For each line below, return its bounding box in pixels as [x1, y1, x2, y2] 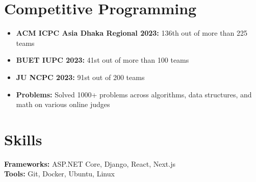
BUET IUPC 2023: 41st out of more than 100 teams [16, 55, 189, 65]
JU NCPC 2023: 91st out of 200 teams [16, 71, 145, 82]
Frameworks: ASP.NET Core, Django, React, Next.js [4, 158, 175, 169]
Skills [4, 128, 42, 149]
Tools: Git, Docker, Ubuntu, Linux [4, 168, 115, 179]
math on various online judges [16, 99, 110, 110]
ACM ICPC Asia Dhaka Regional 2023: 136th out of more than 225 [16, 28, 247, 38]
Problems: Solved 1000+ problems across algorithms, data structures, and [16, 89, 252, 99]
